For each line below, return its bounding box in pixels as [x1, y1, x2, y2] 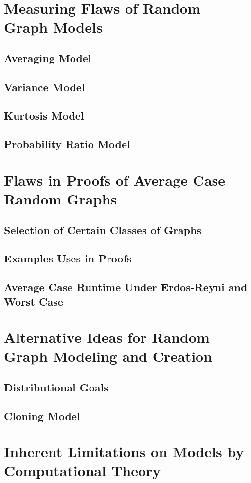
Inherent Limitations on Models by [4, 442, 244, 462]
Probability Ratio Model [4, 136, 130, 151]
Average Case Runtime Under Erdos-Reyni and [4, 279, 248, 295]
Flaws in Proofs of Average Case [4, 169, 226, 189]
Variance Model [4, 79, 85, 94]
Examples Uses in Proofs [4, 251, 132, 266]
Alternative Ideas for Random [4, 327, 210, 347]
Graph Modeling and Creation [4, 346, 213, 366]
